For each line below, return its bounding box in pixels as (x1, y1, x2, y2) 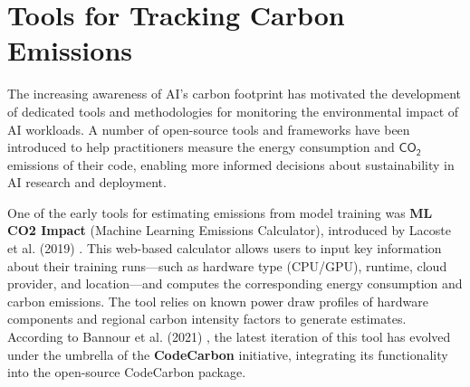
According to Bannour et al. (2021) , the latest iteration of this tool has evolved (7, 327, 451, 346)
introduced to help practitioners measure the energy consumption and (7, 137, 395, 156)
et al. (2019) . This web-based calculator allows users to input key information (7, 239, 442, 258)
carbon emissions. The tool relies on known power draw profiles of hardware (7, 291, 428, 310)
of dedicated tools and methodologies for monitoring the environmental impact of (7, 101, 459, 120)
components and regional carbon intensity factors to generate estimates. (7, 309, 407, 328)
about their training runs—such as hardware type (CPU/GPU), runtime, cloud (7, 256, 447, 275)
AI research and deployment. (7, 173, 167, 192)
